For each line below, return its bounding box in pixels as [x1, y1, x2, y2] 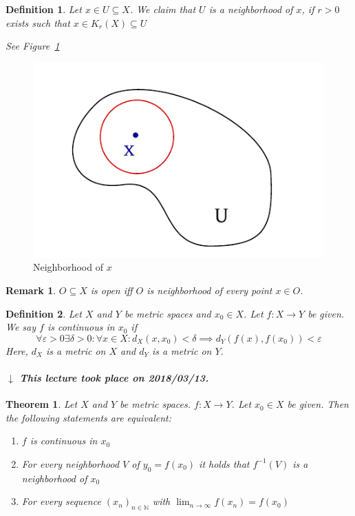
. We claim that [129, 2, 196, 16]
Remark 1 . [6, 282, 56, 297]
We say [6, 320, 36, 334]
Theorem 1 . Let [6, 397, 78, 411]
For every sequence [21, 494, 101, 508]
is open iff [90, 282, 133, 297]
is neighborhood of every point [147, 282, 272, 297]
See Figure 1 [6, 39, 60, 53]
